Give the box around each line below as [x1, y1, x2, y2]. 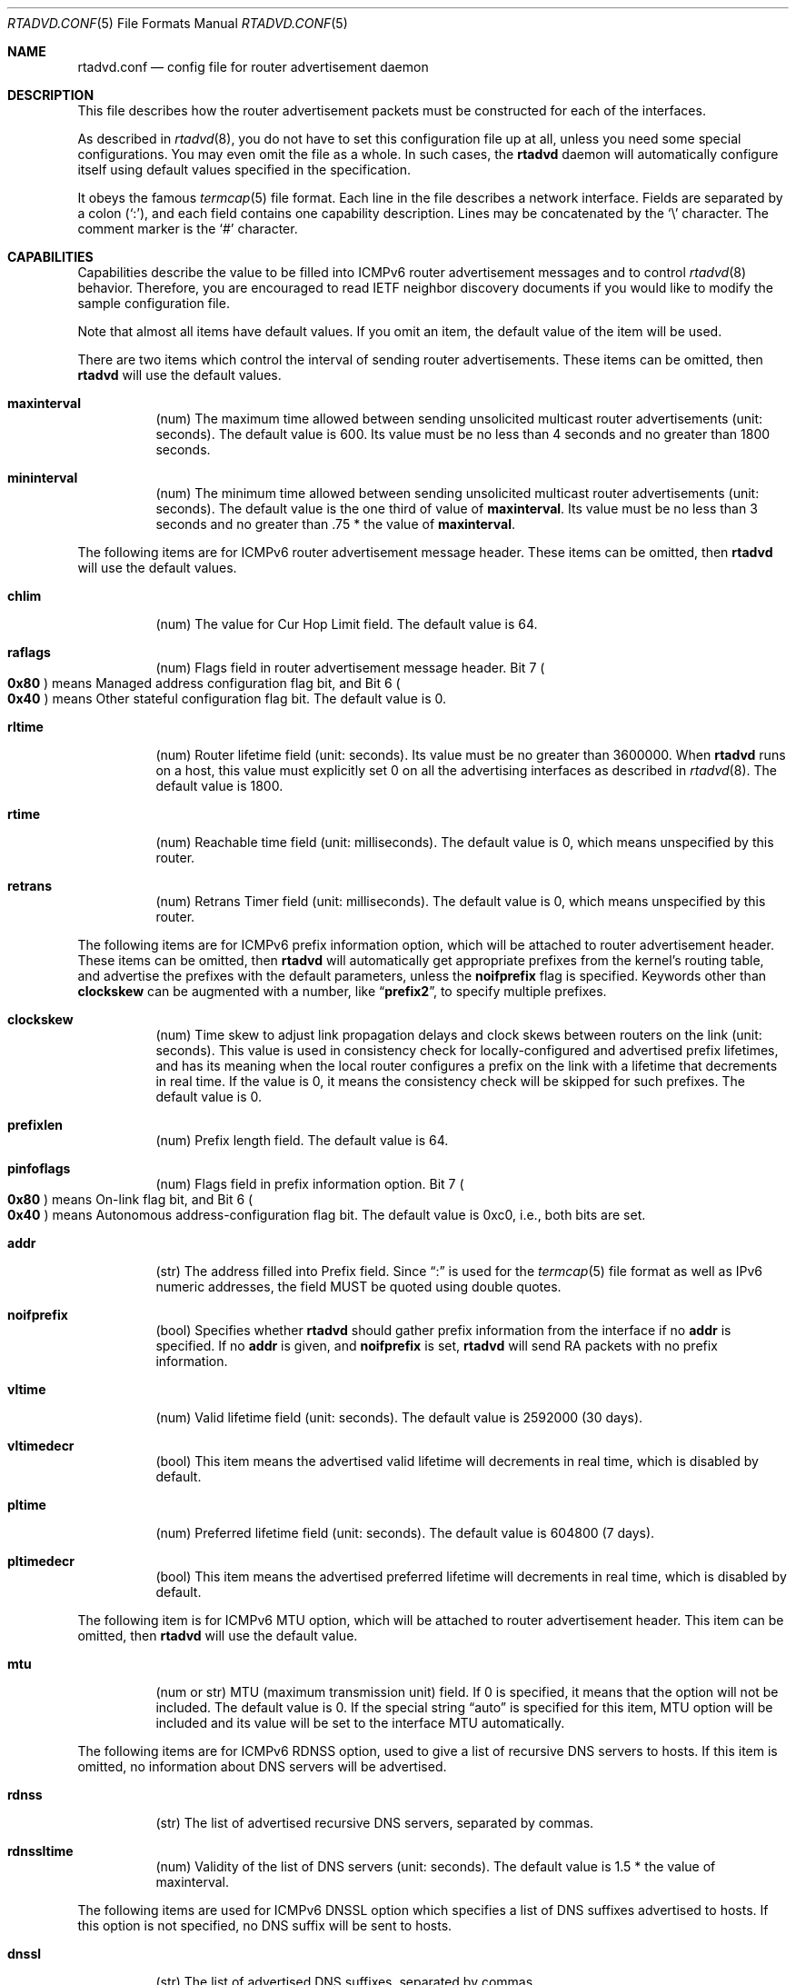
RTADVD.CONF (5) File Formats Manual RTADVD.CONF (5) [7, 15, 348, 31]
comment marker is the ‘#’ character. [77, 221, 298, 236]
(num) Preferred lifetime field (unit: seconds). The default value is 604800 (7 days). [155, 1525, 655, 1541]
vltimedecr [7, 1438, 75, 1453]
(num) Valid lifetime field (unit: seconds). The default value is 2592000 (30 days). [155, 1410, 643, 1425]
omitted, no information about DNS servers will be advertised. [77, 1759, 447, 1774]
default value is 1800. [155, 778, 284, 793]
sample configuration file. [77, 295, 230, 311]
